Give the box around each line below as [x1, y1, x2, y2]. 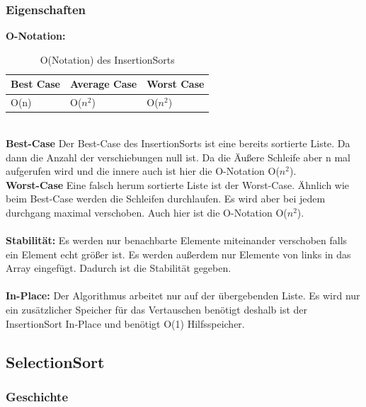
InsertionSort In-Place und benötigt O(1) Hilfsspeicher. [6, 316, 245, 331]
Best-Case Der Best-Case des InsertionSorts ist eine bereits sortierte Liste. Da [6, 135, 350, 150]
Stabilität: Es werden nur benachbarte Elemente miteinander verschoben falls [6, 233, 348, 248]
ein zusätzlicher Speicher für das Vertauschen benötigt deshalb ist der [6, 302, 308, 317]
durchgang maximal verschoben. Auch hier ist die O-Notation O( [6, 205, 287, 219]
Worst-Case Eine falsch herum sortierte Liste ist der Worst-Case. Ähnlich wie [6, 177, 350, 192]
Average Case [70, 76, 137, 91]
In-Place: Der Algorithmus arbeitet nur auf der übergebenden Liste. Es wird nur [6, 288, 360, 303]
